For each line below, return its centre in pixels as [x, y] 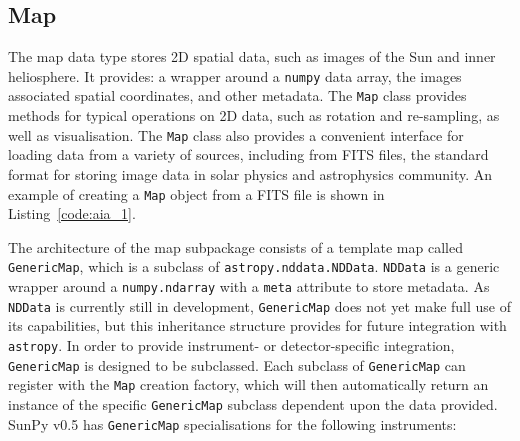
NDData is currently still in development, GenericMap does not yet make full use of [260, 305]
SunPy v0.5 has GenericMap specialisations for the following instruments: [232, 423]
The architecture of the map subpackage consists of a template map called [235, 246]
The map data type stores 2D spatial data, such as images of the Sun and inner [252, 56]
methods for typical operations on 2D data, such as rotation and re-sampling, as [254, 115]
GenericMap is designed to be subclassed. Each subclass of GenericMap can [237, 364]
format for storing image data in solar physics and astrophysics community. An [250, 173]
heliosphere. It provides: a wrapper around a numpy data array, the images [235, 75]
